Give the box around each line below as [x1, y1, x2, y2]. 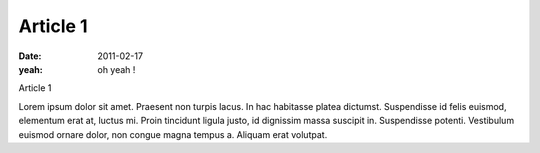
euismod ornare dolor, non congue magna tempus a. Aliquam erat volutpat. [18, 128, 328, 140]
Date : [18, 50, 42, 62]
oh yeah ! [97, 63, 136, 75]
